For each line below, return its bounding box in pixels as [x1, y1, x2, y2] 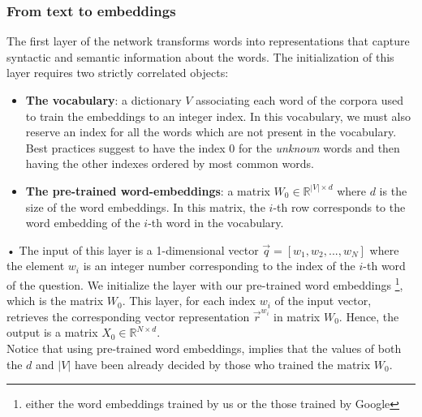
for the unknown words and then [239, 139, 400, 156]
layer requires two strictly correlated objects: [6, 64, 229, 81]
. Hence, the [338, 307, 399, 325]
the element [6, 257, 65, 274]
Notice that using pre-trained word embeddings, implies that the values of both [6, 339, 402, 356]
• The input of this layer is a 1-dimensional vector [6, 241, 259, 258]
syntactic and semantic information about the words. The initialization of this [6, 48, 394, 65]
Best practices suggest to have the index [25, 139, 226, 156]
